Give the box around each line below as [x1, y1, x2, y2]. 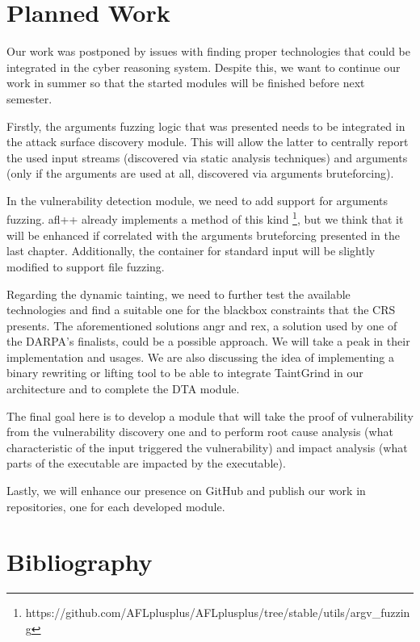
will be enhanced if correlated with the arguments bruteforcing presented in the [6, 226, 400, 243]
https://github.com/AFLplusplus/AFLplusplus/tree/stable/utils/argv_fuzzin [25, 604, 410, 621]
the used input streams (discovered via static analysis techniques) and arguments [6, 149, 408, 166]
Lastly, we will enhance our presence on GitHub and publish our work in [6, 482, 366, 499]
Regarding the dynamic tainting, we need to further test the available [6, 285, 351, 302]
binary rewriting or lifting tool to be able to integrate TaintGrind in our [6, 364, 363, 381]
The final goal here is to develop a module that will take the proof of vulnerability [6, 407, 414, 424]
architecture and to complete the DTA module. [6, 380, 240, 397]
